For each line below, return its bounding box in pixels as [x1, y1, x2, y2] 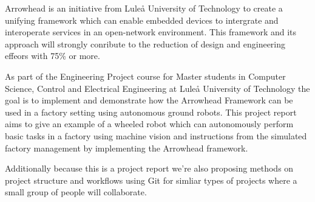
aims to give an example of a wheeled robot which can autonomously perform [5, 117, 294, 130]
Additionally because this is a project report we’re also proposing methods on [5, 162, 294, 175]
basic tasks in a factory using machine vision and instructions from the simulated [5, 129, 307, 142]
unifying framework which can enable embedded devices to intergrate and [5, 13, 279, 26]
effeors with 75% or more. [5, 49, 100, 62]
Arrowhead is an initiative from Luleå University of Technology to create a [5, 2, 283, 14]
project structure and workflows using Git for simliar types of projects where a [5, 173, 297, 186]
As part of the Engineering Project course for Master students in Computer [5, 69, 286, 82]
